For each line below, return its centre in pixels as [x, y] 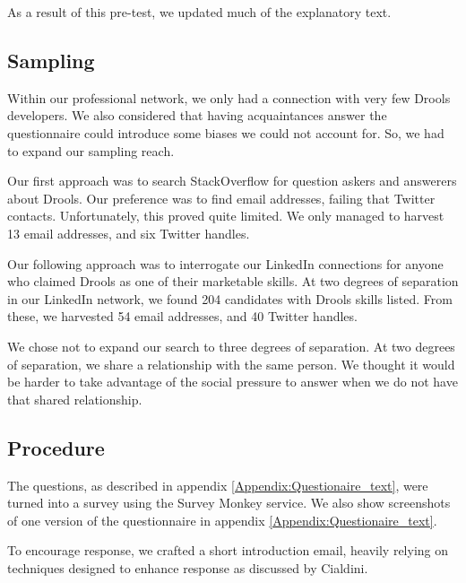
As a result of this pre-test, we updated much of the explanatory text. [199, 12]
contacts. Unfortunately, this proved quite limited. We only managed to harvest [226, 216]
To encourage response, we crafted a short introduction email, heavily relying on [228, 550]
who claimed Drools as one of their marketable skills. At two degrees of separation [233, 281]
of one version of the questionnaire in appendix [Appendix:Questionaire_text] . [222, 520]
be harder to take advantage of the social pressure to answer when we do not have [233, 382]
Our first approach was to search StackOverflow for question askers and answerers [232, 181]
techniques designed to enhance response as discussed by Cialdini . [188, 567]
